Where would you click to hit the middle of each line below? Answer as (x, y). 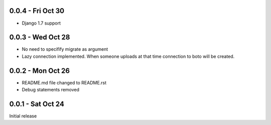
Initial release (23, 116)
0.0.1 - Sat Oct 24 (37, 104)
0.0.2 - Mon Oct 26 (40, 71)
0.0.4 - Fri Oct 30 (37, 11)
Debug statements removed (51, 90)
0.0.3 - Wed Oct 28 (40, 37)
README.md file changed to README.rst (64, 82)
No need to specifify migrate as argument (65, 49)
